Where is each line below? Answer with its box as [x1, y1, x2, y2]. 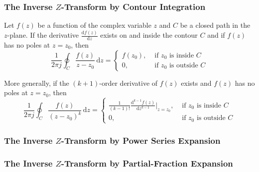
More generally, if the [4, 77, 69, 88]
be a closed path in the [180, 20, 251, 30]
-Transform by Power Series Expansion [61, 134, 221, 146]
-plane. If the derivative [7, 30, 79, 40]
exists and [181, 77, 212, 88]
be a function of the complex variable [37, 20, 151, 30]
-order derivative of [99, 77, 158, 88]
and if [207, 30, 225, 40]
